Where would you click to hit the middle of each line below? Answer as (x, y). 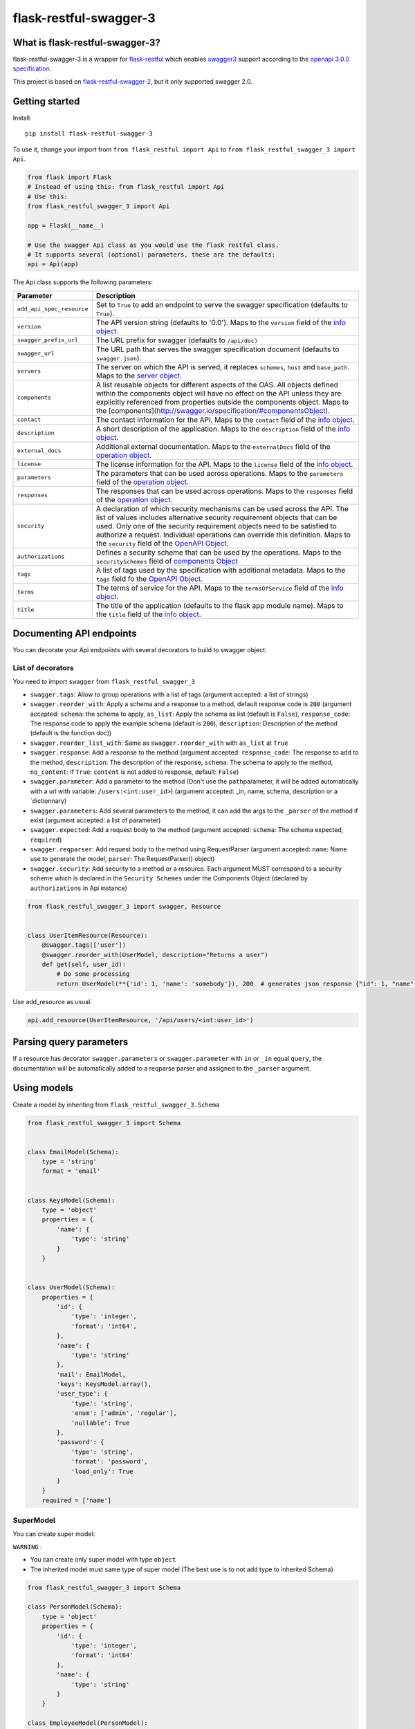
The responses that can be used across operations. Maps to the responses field (224, 491)
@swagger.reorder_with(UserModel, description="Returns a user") (155, 955)
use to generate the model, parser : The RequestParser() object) (122, 859)
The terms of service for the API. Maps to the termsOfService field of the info (220, 588)
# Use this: (48, 196)
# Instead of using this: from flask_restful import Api (126, 187)
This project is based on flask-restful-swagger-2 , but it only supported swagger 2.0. (132, 81)
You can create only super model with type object (103, 1560)
